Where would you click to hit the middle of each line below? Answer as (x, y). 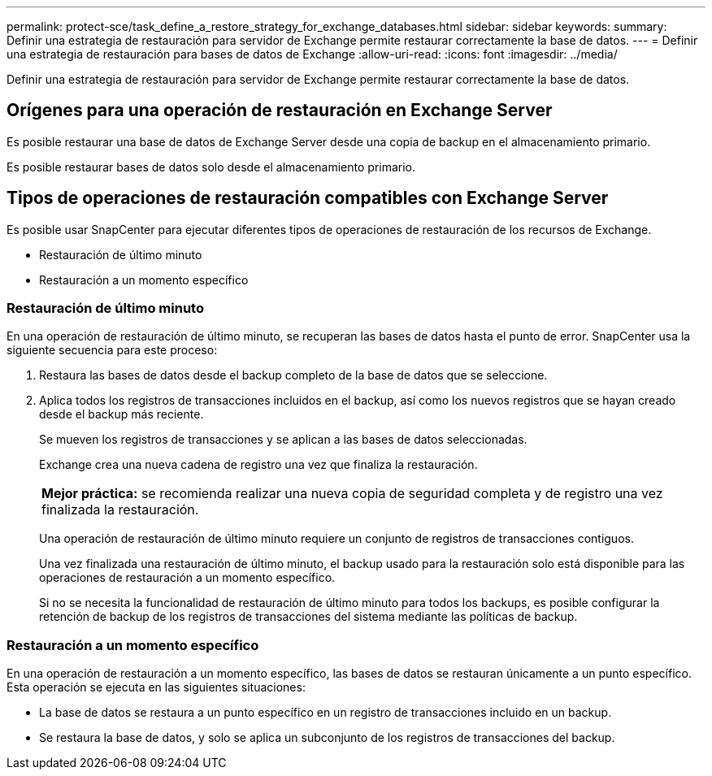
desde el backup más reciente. (122, 414)
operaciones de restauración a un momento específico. (187, 578)
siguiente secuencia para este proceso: (112, 350)
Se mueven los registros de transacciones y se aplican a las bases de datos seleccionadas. (283, 440)
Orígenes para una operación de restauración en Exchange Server (280, 111)
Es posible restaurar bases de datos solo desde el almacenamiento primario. (211, 167)
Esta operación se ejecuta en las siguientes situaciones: (156, 687)
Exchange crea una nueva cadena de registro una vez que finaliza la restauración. (258, 465)
